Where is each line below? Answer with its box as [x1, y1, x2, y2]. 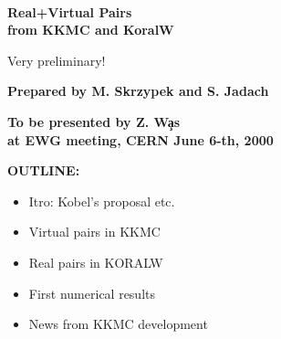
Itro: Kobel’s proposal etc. [28, 191, 175, 210]
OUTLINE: [7, 161, 80, 180]
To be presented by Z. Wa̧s [7, 111, 181, 131]
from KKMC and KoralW [7, 20, 174, 39]
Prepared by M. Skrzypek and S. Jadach [7, 81, 269, 101]
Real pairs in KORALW [28, 252, 163, 271]
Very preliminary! [7, 50, 106, 69]
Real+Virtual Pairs [7, 2, 132, 21]
